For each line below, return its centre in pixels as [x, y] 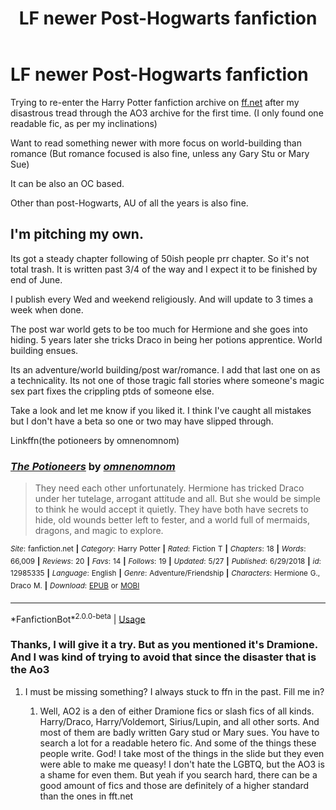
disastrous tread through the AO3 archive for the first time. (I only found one [167, 113]
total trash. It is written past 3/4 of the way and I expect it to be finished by [164, 269]
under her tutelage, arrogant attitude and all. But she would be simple [177, 499]
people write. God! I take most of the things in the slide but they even [182, 753]
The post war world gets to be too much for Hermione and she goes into [159, 329]
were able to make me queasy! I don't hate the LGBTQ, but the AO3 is [182, 764]
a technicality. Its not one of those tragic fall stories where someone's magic [167, 380]
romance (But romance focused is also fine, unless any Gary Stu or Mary [160, 153]
